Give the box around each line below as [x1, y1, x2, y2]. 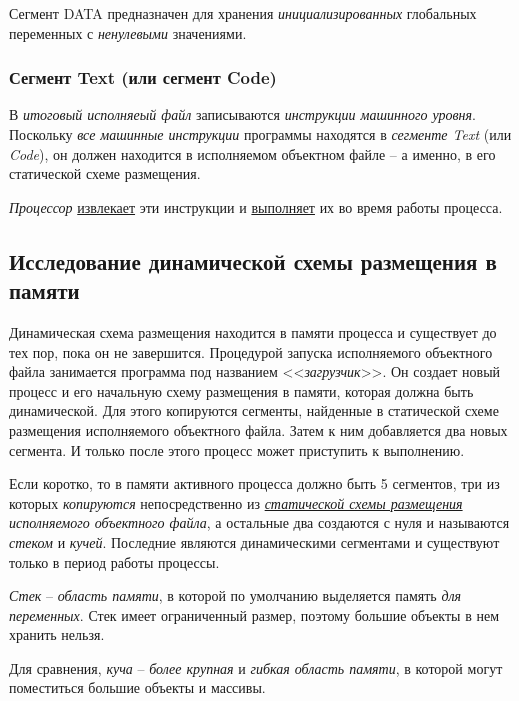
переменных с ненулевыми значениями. [9, 22, 247, 43]
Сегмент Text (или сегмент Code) [9, 65, 277, 90]
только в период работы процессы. [9, 551, 220, 572]
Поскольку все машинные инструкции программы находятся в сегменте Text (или [9, 124, 512, 144]
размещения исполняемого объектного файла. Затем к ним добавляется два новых [9, 419, 508, 440]
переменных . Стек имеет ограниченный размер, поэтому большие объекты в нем [9, 604, 499, 625]
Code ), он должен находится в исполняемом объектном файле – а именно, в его [9, 143, 496, 164]
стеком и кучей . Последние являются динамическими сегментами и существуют [9, 531, 500, 552]
